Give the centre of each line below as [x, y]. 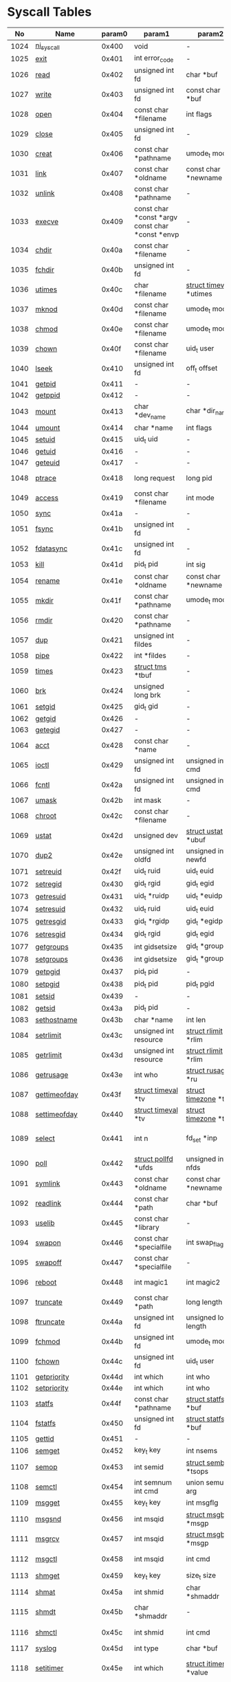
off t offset [202, 368]
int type [146, 1648]
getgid [46, 719]
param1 [156, 34]
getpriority [52, 1377]
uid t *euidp [204, 896]
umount [48, 428]
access [47, 498]
